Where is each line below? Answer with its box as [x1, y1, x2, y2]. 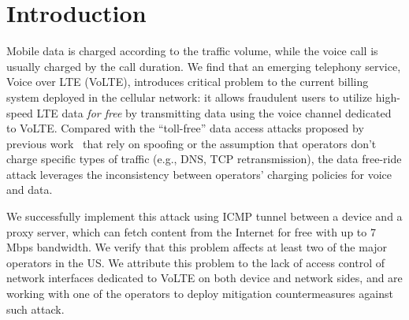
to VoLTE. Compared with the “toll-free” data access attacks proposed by [6, 120, 364, 136]
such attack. [6, 300, 65, 317]
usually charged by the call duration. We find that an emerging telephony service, [6, 58, 401, 74]
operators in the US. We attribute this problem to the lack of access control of [6, 254, 385, 270]
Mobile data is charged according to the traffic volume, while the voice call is [6, 43, 378, 59]
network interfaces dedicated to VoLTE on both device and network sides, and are [6, 270, 403, 286]
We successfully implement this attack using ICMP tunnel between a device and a [6, 208, 403, 225]
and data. [6, 181, 53, 198]
